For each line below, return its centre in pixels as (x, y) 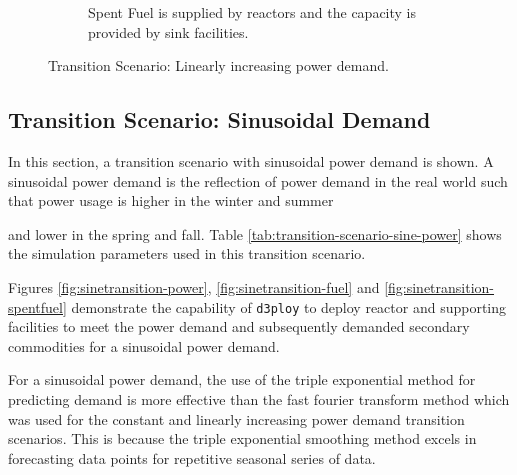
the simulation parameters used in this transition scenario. (187, 253)
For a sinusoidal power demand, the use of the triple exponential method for (242, 379)
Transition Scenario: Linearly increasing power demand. (218, 65)
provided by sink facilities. (168, 31)
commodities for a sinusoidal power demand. (144, 345)
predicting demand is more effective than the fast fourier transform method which (259, 398)
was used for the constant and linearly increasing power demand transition (236, 418)
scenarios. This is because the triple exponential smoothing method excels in (242, 438)
